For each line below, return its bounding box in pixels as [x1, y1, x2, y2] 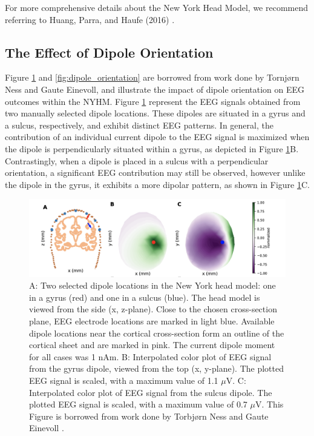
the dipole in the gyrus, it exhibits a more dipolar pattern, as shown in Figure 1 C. [5, 178, 310, 190]
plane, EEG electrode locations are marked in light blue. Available [29, 315, 275, 327]
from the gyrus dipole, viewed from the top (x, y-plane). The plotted [29, 362, 284, 375]
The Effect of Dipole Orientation [5, 42, 214, 61]
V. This [255, 398, 284, 411]
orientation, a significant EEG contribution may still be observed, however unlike [5, 166, 306, 179]
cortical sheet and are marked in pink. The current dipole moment [29, 338, 275, 351]
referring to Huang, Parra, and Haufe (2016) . [5, 13, 175, 25]
